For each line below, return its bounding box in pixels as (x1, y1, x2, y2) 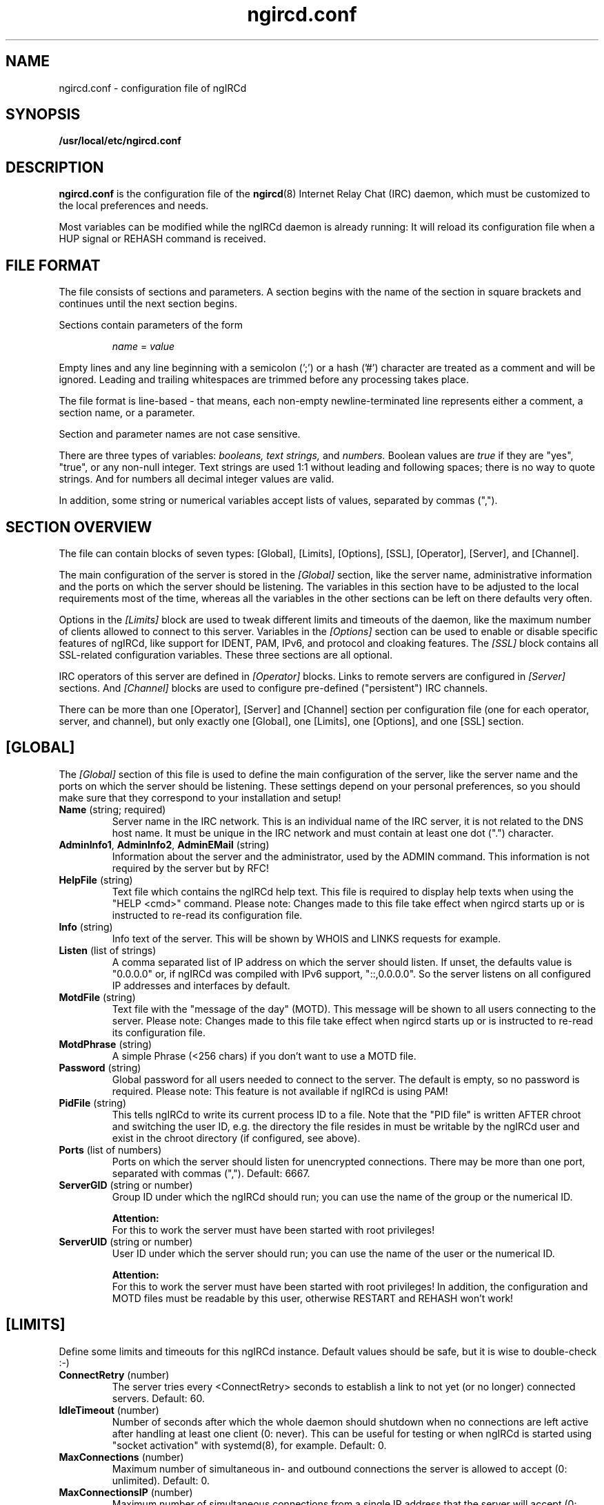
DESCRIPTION (6, 158, 104, 176)
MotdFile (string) (59, 991, 136, 1003)
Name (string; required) (59, 803, 166, 815)
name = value (112, 340, 175, 353)
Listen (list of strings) (59, 944, 157, 956)
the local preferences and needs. (59, 200, 209, 212)
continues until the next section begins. (59, 298, 237, 310)
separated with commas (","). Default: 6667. (112, 1167, 310, 1179)
